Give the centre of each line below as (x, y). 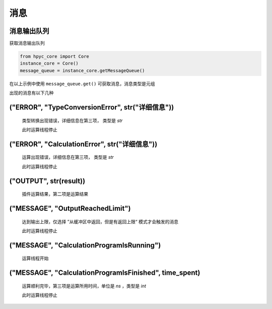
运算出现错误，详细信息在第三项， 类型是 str (68, 157)
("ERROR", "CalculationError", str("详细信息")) (83, 144)
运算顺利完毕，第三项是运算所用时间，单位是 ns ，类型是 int (84, 286)
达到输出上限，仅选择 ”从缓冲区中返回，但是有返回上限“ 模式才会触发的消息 (100, 221)
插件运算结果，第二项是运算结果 (55, 194)
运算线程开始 (35, 258)
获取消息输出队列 (27, 43)
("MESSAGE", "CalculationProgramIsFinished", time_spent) (105, 273)
